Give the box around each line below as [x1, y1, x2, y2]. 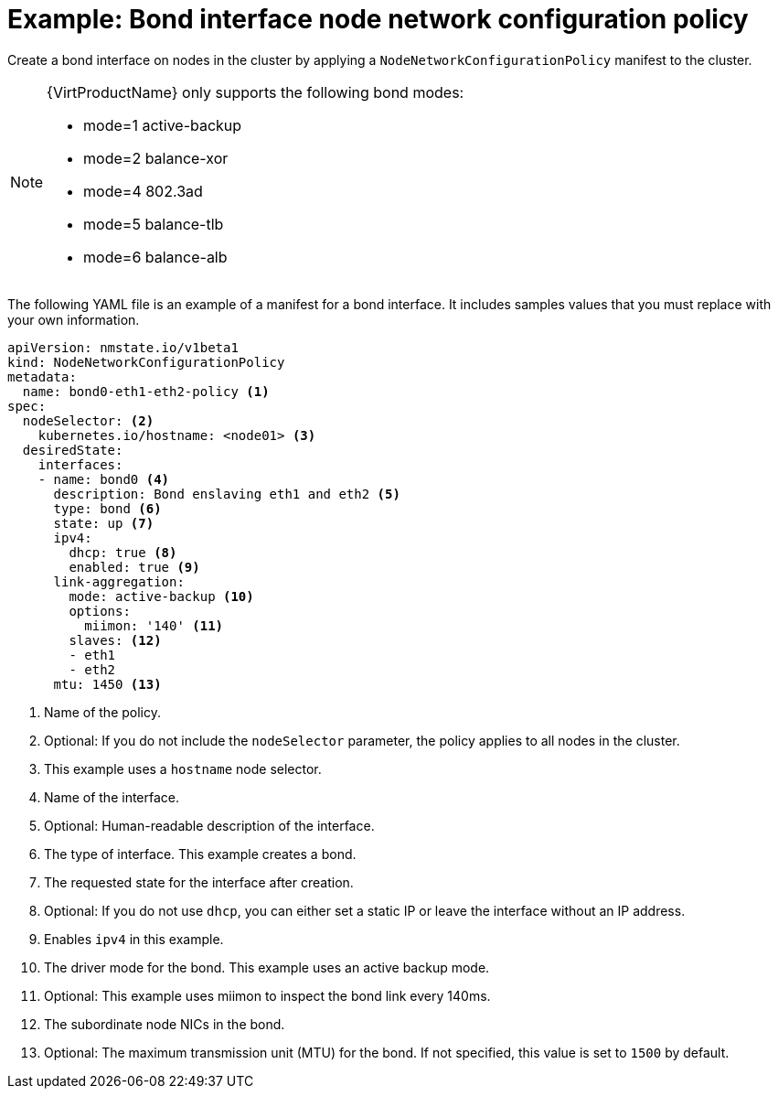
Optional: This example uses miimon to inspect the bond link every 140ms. [44, 987, 491, 1004]
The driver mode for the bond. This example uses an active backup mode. [44, 959, 490, 975]
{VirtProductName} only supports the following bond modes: [47, 82, 464, 102]
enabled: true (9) [69, 559, 200, 575]
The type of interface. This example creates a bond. [44, 845, 357, 862]
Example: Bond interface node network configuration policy [7, 4, 749, 35]
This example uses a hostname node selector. [44, 760, 322, 777]
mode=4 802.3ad [83, 181, 203, 200]
